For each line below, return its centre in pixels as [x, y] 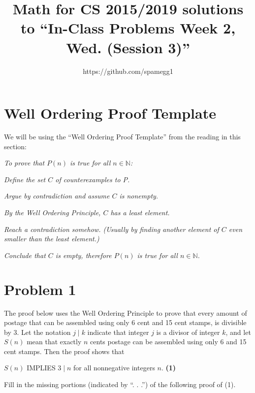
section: [15, 146]
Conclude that [25, 255]
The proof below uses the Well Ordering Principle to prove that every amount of [126, 312]
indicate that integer [118, 332]
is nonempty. [139, 196]
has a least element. [140, 212]
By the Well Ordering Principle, [52, 212]
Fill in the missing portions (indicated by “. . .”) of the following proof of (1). [120, 384]
